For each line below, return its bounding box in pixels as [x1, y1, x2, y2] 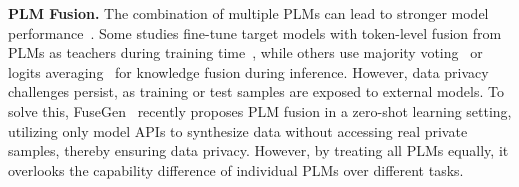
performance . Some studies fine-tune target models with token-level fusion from [8, 22, 502, 43]
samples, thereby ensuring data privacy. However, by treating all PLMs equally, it [8, 140, 509, 161]
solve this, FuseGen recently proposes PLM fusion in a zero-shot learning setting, [8, 100, 512, 121]
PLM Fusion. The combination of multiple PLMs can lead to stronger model [8, 3, 489, 23]
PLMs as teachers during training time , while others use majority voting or [8, 42, 483, 63]
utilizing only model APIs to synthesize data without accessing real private [8, 120, 468, 141]
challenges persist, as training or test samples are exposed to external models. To [8, 81, 504, 102]
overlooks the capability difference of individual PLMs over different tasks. [8, 159, 464, 180]
